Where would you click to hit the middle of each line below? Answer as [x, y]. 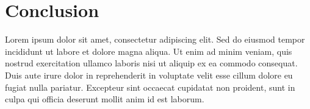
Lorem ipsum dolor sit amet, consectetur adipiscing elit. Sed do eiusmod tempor [155, 39]
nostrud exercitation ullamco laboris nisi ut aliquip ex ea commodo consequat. [151, 63]
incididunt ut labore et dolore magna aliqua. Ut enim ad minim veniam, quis [149, 51]
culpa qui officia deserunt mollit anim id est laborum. [105, 99]
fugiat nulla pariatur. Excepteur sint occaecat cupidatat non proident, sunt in [150, 87]
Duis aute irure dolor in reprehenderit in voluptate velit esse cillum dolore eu [149, 75]
